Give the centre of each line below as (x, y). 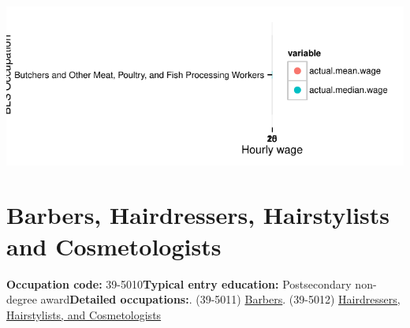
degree (22, 299)
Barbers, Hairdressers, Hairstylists (198, 215)
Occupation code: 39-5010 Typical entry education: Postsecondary (179, 283)
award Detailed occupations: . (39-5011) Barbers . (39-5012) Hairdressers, (220, 299)
